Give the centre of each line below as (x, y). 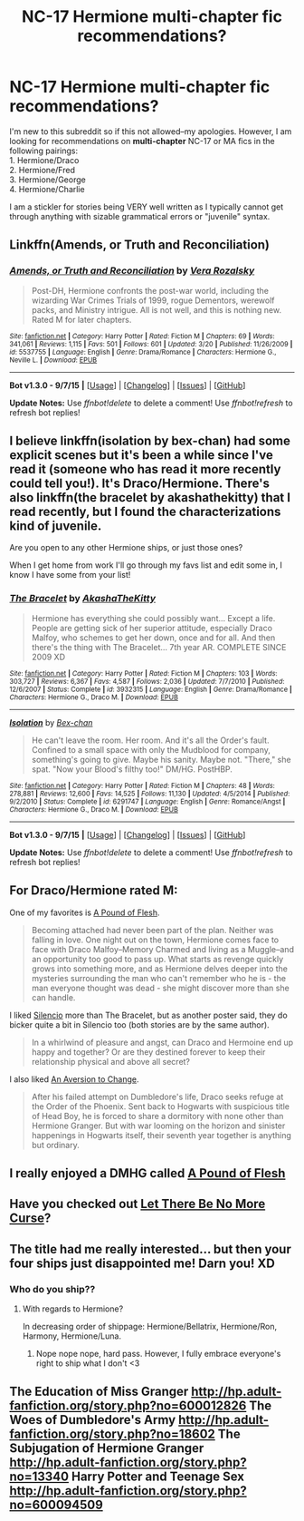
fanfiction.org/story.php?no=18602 (112, 1434)
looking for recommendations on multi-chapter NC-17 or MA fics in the (142, 141)
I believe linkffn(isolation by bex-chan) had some (150, 441)
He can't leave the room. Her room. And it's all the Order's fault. (150, 740)
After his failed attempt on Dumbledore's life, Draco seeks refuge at (157, 1097)
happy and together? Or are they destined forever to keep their (148, 1052)
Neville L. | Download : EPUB (53, 360)
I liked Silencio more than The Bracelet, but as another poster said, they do (148, 1015)
